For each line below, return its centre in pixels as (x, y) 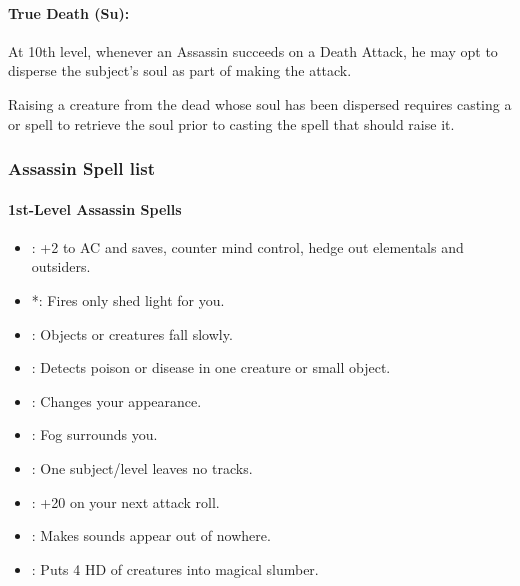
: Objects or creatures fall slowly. (132, 333)
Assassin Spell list (81, 168)
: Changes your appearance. (116, 400)
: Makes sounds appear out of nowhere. (151, 535)
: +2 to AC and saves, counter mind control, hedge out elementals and (247, 246)
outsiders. (61, 266)
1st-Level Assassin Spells (95, 208)
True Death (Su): (69, 12)
